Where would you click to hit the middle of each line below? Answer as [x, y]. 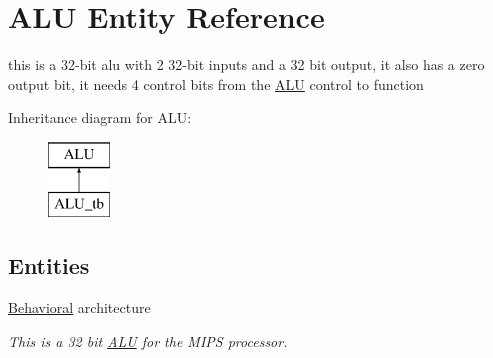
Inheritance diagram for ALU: [100, 117]
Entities [49, 265]
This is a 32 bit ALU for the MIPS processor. [148, 340]
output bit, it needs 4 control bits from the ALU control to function [216, 83]
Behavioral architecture [79, 307]
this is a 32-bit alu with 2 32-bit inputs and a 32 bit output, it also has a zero [246, 64]
